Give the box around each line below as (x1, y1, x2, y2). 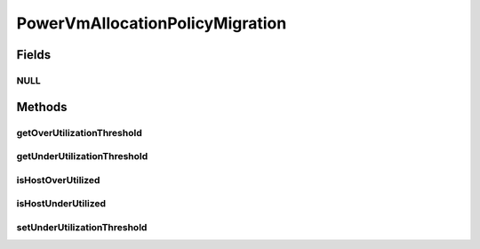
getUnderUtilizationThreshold (16, 150, 148, 163)
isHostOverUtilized (16, 173, 100, 186)
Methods (16, 99, 68, 115)
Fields (16, 47, 52, 62)
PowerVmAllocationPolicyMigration (16, 13, 287, 33)
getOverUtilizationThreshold (16, 126, 142, 139)
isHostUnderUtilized (16, 197, 107, 210)
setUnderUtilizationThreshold (16, 221, 148, 233)
